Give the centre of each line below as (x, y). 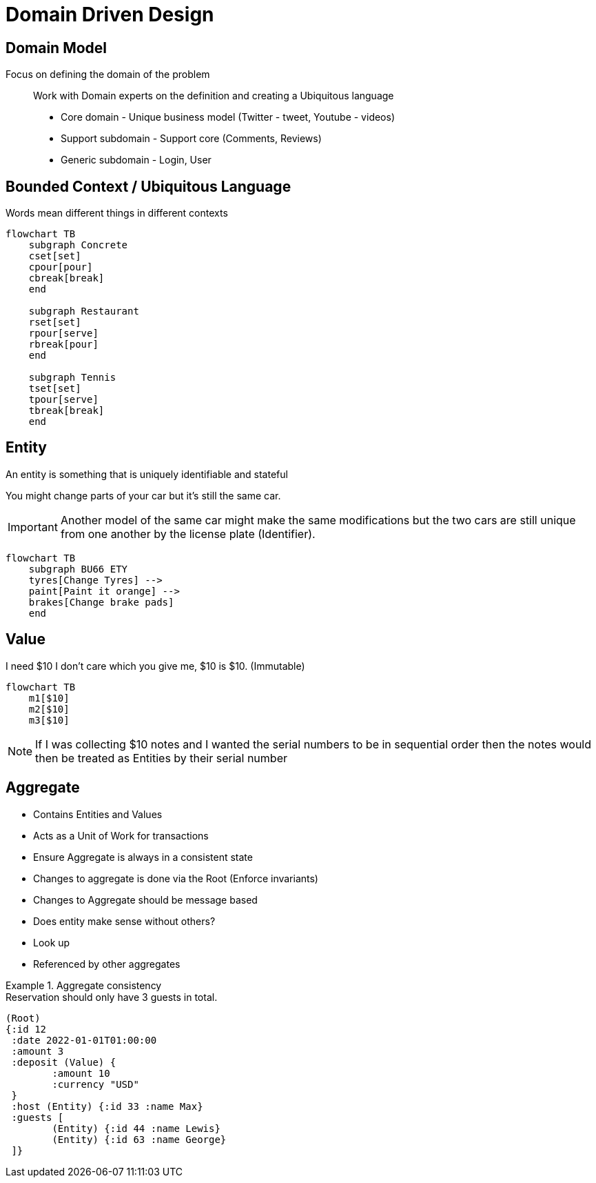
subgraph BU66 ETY (78, 569)
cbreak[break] (66, 278)
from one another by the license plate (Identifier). (188, 534)
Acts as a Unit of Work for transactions (121, 835)
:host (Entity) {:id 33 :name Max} (107, 1106)
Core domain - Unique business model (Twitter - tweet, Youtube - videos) (228, 117)
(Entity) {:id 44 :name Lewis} (136, 1128)
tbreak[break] (66, 411)
